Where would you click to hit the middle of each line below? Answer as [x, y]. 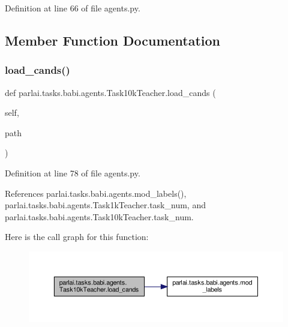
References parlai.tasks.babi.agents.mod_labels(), [96, 193]
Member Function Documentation [113, 40]
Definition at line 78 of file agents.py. [73, 172]
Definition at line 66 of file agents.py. [73, 8]
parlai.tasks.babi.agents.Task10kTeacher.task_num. [99, 216]
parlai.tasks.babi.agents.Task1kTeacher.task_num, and [105, 205]
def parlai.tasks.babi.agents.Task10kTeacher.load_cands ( [110, 92]
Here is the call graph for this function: [77, 237]
